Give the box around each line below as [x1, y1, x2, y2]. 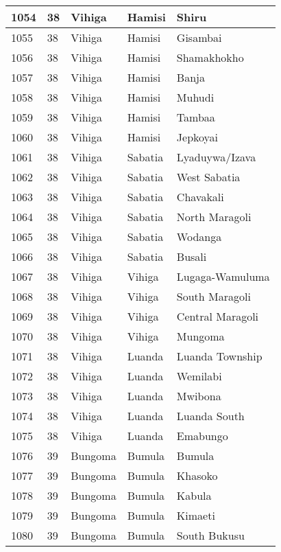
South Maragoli [176, 288, 251, 304]
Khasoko [176, 468, 218, 483]
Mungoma [176, 328, 225, 344]
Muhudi [176, 89, 215, 105]
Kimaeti [176, 507, 215, 523]
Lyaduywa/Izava [176, 149, 256, 165]
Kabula [176, 487, 212, 503]
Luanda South [176, 408, 245, 424]
